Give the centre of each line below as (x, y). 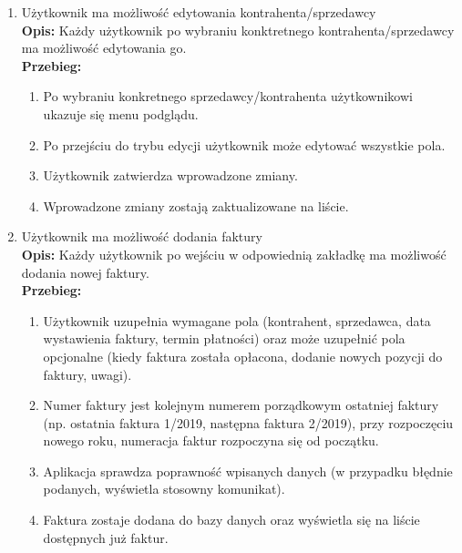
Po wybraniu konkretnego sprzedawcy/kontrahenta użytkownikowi (228, 96)
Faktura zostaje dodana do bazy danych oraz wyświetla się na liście (231, 520)
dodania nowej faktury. (85, 272)
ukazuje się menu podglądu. (121, 113)
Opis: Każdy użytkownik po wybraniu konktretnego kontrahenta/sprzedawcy (238, 30)
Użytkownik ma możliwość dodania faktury (142, 236)
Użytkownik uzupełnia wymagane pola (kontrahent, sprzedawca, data (237, 320)
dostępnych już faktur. (106, 537)
